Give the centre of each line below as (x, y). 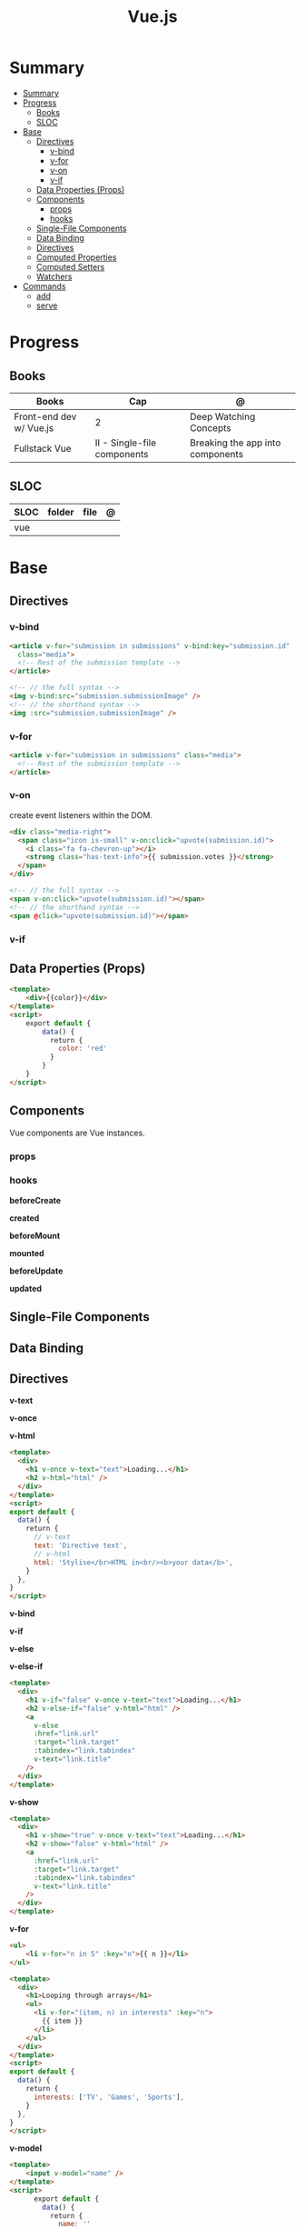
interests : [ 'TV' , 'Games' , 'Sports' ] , (108, 2097)
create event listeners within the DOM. (81, 815)
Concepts (210, 427)
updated (26, 1288)
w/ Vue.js (34, 427)
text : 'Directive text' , (80, 1546)
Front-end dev (45, 416)
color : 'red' (82, 1049)
